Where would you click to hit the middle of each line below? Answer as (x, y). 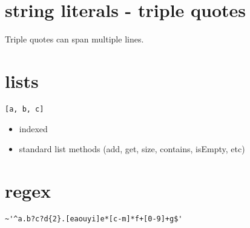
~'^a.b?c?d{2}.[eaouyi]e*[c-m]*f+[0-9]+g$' (94, 219)
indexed (33, 128)
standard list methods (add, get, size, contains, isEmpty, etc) (132, 149)
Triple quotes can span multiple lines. (74, 39)
